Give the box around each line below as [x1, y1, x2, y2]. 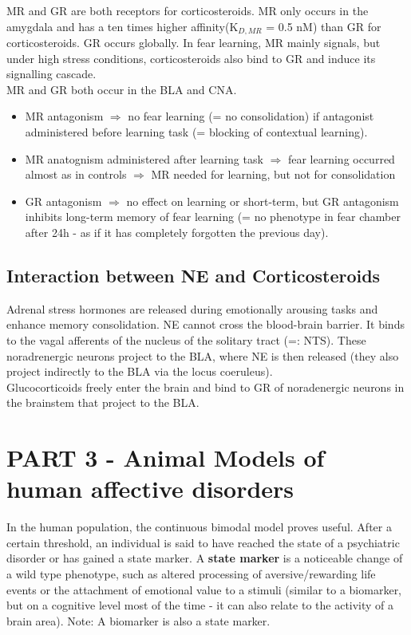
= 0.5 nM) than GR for [266, 18, 381, 34]
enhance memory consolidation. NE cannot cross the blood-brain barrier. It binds [6, 316, 405, 333]
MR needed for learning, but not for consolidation [151, 166, 396, 183]
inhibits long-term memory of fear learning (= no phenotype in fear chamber [25, 208, 401, 225]
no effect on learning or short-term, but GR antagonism [126, 192, 399, 209]
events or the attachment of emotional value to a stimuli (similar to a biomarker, [6, 581, 402, 598]
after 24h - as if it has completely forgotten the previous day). [25, 223, 329, 240]
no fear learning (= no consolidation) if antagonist [128, 108, 374, 124]
